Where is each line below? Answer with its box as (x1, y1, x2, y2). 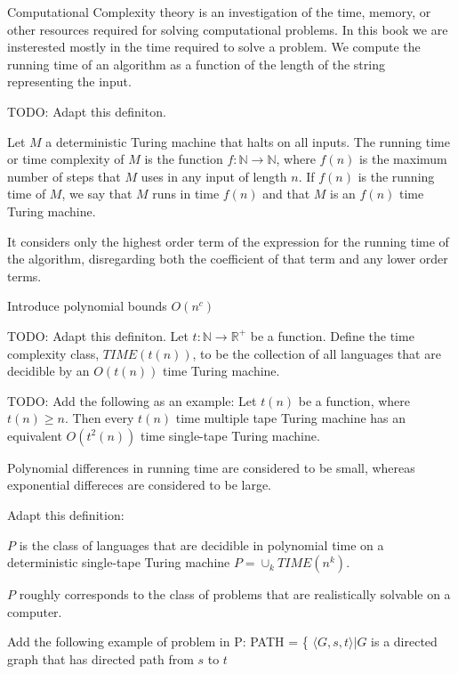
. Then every (65, 409, 134, 427)
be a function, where (298, 391, 410, 410)
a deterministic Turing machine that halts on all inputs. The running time (45, 132, 450, 150)
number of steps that (7, 166, 121, 185)
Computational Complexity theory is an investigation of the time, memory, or (7, 3, 431, 20)
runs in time (152, 184, 220, 203)
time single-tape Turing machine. (140, 426, 320, 444)
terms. (7, 266, 42, 285)
